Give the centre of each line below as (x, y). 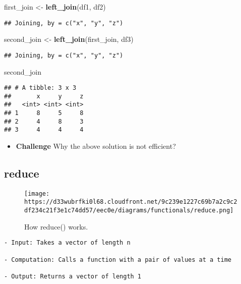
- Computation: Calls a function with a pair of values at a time (118, 260)
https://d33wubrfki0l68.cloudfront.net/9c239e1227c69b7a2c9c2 (131, 202)
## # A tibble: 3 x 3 (40, 88)
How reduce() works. (56, 226)
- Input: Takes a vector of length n (67, 243)
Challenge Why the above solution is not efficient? (96, 146)
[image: (37, 193)
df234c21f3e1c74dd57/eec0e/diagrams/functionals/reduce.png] (129, 211)
